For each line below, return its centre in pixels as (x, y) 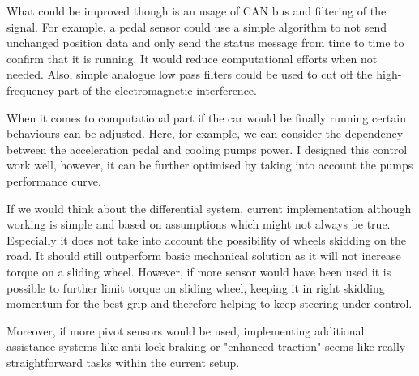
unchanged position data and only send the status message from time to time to (205, 43)
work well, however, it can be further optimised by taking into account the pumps (210, 165)
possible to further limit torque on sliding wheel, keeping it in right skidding (196, 287)
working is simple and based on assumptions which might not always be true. (199, 224)
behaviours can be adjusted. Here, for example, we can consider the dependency (205, 133)
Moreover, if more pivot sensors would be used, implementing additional (186, 330)
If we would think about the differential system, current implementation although (209, 208)
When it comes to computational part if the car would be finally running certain (206, 117)
